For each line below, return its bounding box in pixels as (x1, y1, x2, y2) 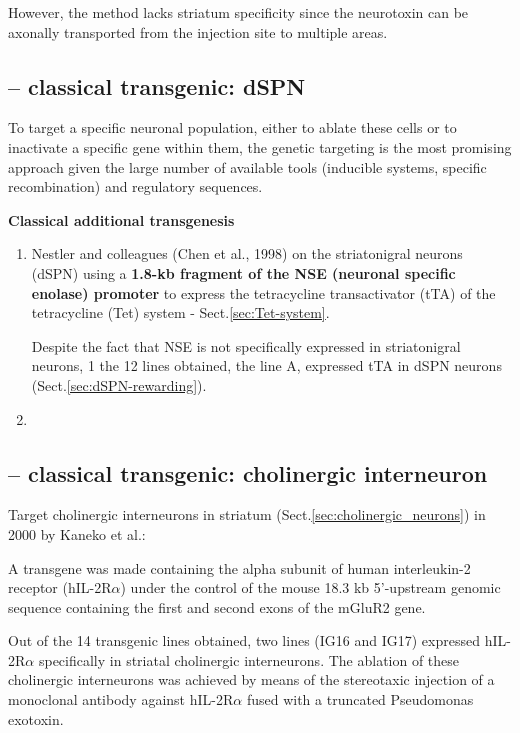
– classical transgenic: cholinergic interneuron (8, 457, 488, 488)
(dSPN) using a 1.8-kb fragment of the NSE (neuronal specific (31, 262, 456, 283)
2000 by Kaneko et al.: (8, 523, 146, 544)
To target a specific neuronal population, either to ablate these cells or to (8, 117, 457, 138)
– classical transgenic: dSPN (8, 70, 306, 101)
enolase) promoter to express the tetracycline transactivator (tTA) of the (31, 282, 496, 303)
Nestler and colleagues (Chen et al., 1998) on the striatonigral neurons (31, 243, 463, 264)
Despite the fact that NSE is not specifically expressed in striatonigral (31, 335, 461, 356)
